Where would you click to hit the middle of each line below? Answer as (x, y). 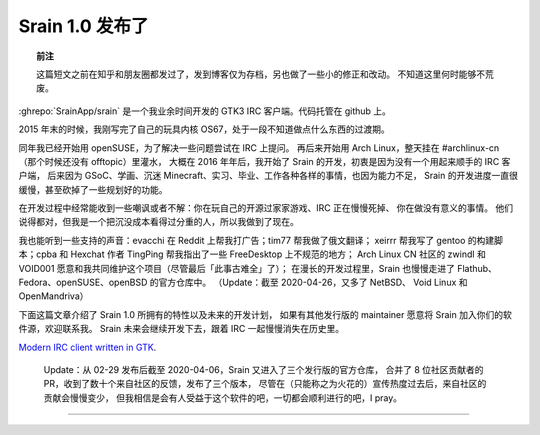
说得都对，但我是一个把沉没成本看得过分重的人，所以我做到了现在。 (158, 222)
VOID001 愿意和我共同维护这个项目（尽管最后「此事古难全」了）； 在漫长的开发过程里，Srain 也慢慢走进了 (236, 268)
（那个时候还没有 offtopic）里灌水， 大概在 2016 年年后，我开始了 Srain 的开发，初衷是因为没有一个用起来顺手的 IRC (259, 161)
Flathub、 (476, 268)
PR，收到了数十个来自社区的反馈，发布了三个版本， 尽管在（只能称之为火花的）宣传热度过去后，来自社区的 (265, 384)
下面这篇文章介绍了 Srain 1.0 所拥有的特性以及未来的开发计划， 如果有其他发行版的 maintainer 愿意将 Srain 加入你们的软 (265, 314)
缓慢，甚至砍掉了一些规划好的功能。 (93, 189)
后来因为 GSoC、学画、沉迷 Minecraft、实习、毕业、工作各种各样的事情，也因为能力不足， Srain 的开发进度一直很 (282, 176)
